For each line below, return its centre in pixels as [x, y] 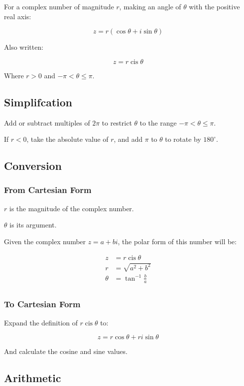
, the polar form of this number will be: [177, 241]
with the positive [214, 6]
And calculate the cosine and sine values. [66, 351]
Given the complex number [45, 241]
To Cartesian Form [42, 304]
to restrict [117, 122]
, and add [128, 139]
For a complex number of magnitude [59, 6]
